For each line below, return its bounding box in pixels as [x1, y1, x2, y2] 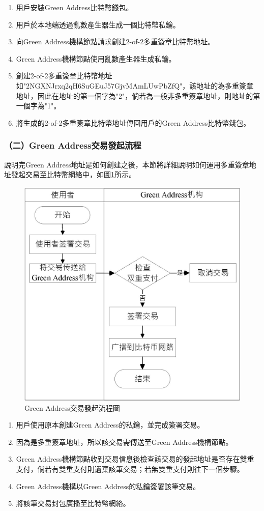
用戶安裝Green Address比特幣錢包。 [16, 2, 133, 12]
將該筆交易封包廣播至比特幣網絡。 [16, 498, 130, 508]
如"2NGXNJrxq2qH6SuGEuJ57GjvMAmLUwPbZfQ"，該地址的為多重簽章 [16, 80, 254, 91]
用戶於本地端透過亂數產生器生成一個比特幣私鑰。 [16, 19, 180, 30]
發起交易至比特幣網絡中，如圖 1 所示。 [11, 169, 136, 180]
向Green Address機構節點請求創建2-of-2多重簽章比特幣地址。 [16, 36, 215, 47]
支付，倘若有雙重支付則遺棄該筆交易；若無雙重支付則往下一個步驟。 [16, 463, 244, 474]
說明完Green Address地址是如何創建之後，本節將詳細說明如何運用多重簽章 [4, 159, 249, 169]
